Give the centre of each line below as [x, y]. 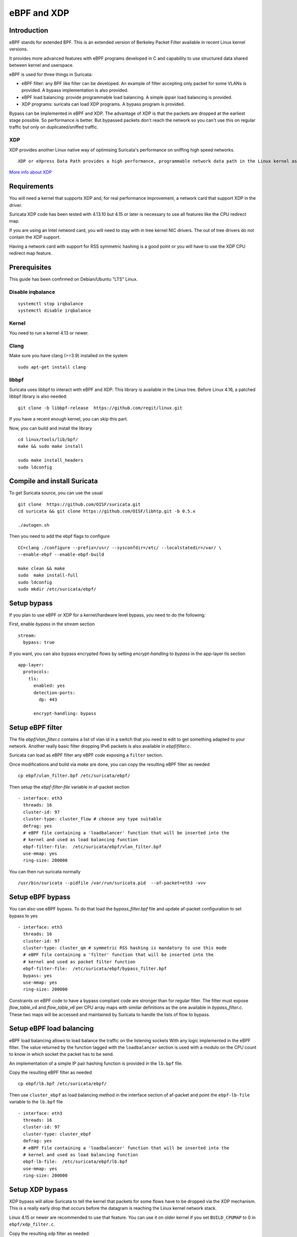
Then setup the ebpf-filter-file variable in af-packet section [69, 787]
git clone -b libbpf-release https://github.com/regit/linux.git [100, 408]
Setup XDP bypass [39, 1189]
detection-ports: [54, 692]
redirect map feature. [31, 253]
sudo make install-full [48, 575]
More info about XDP [30, 172]
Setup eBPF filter [36, 727]
